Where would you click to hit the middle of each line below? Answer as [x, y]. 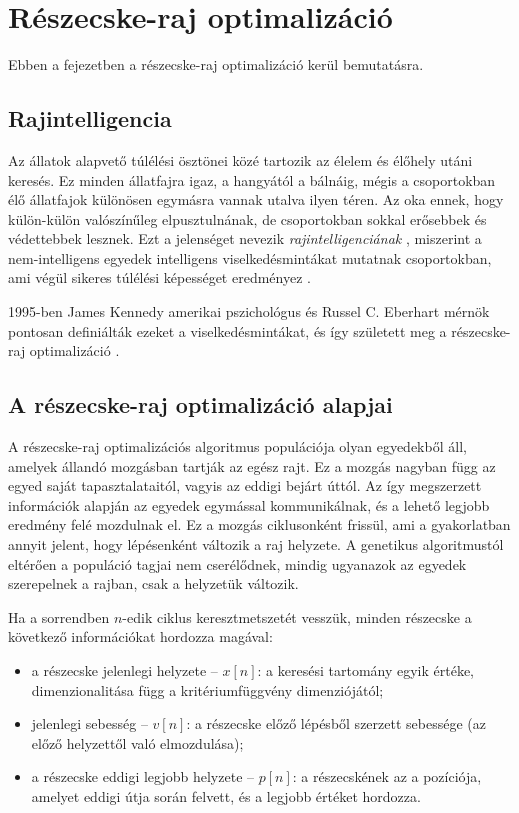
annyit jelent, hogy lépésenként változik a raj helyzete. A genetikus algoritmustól [256, 544]
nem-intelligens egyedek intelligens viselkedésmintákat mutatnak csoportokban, [250, 257]
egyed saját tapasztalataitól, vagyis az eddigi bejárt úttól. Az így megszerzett [245, 485]
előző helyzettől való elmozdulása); [137, 742]
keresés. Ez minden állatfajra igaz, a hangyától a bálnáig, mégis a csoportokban [252, 179]
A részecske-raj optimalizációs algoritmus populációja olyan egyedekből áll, [237, 446]
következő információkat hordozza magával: [140, 636]
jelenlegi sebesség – [89, 723]
